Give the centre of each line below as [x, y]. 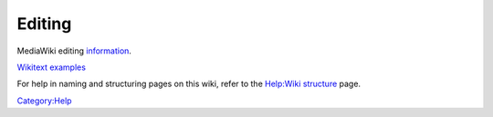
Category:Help [44, 101]
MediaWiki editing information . [74, 51]
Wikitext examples [52, 67]
